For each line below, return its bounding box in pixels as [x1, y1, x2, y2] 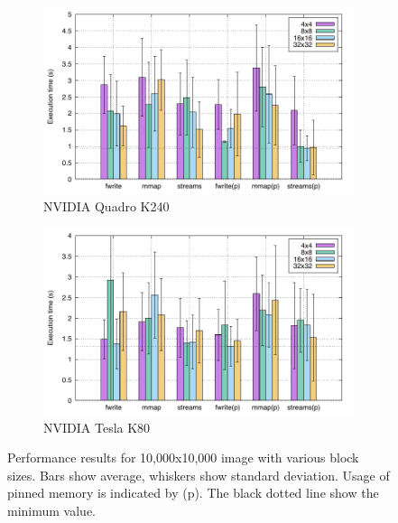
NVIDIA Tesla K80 [43, 417, 151, 436]
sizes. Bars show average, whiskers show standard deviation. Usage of [7, 465, 390, 484]
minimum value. [7, 500, 96, 519]
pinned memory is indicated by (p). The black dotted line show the [7, 483, 379, 502]
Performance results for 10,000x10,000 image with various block [7, 448, 359, 467]
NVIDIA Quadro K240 [43, 196, 170, 215]
